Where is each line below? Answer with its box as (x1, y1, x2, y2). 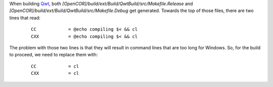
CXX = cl (31, 70, 79, 76)
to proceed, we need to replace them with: (9, 52, 98, 58)
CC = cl (31, 63, 79, 69)
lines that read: (9, 15, 40, 21)
